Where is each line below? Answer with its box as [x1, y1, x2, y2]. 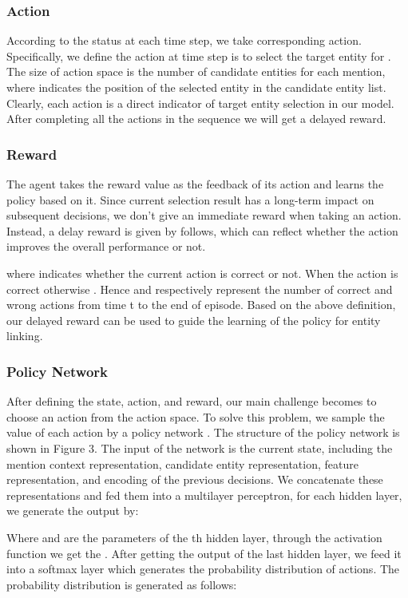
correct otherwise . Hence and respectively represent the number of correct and [6, 280, 393, 297]
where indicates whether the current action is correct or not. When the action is [6, 264, 398, 281]
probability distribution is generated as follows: [6, 576, 237, 592]
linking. [6, 327, 43, 344]
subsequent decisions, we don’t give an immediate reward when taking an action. [6, 207, 402, 224]
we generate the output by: [6, 502, 139, 519]
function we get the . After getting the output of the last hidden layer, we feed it [6, 545, 402, 561]
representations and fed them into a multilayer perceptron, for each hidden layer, [6, 486, 402, 503]
